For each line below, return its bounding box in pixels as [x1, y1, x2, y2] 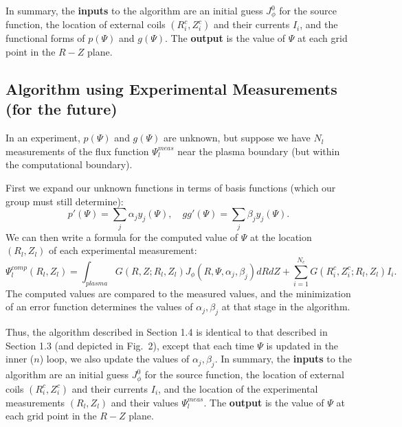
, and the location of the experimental [158, 381, 318, 395]
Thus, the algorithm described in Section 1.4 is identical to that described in [5, 325, 328, 339]
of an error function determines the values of [5, 299, 193, 314]
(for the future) [5, 98, 118, 119]
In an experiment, [5, 130, 80, 145]
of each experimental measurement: [48, 243, 197, 257]
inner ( [5, 351, 34, 366]
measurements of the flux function [5, 143, 149, 158]
